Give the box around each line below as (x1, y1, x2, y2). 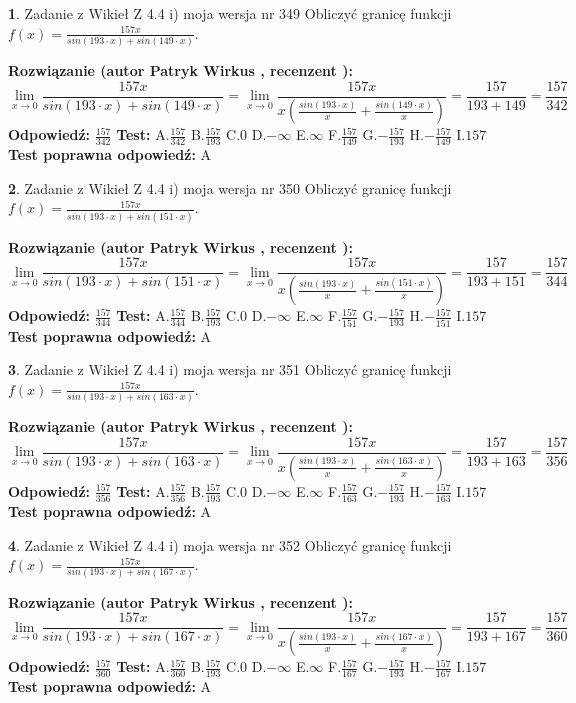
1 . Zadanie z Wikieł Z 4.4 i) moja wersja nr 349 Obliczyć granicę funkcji (8, 3, 452, 23)
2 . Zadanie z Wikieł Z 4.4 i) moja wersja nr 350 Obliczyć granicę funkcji (8, 177, 452, 198)
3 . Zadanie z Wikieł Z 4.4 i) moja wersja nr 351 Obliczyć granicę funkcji (8, 359, 452, 380)
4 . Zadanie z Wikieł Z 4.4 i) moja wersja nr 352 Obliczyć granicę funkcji (8, 534, 452, 555)
